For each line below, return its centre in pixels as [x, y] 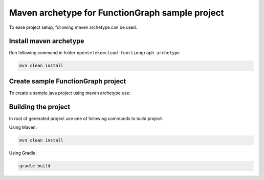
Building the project [40, 107]
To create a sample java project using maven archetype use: [70, 93]
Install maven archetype [47, 41]
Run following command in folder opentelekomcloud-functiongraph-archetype [95, 53]
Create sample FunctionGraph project [68, 81]
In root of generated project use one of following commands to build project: [86, 118]
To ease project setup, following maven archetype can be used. [73, 27]
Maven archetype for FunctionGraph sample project [117, 13]
